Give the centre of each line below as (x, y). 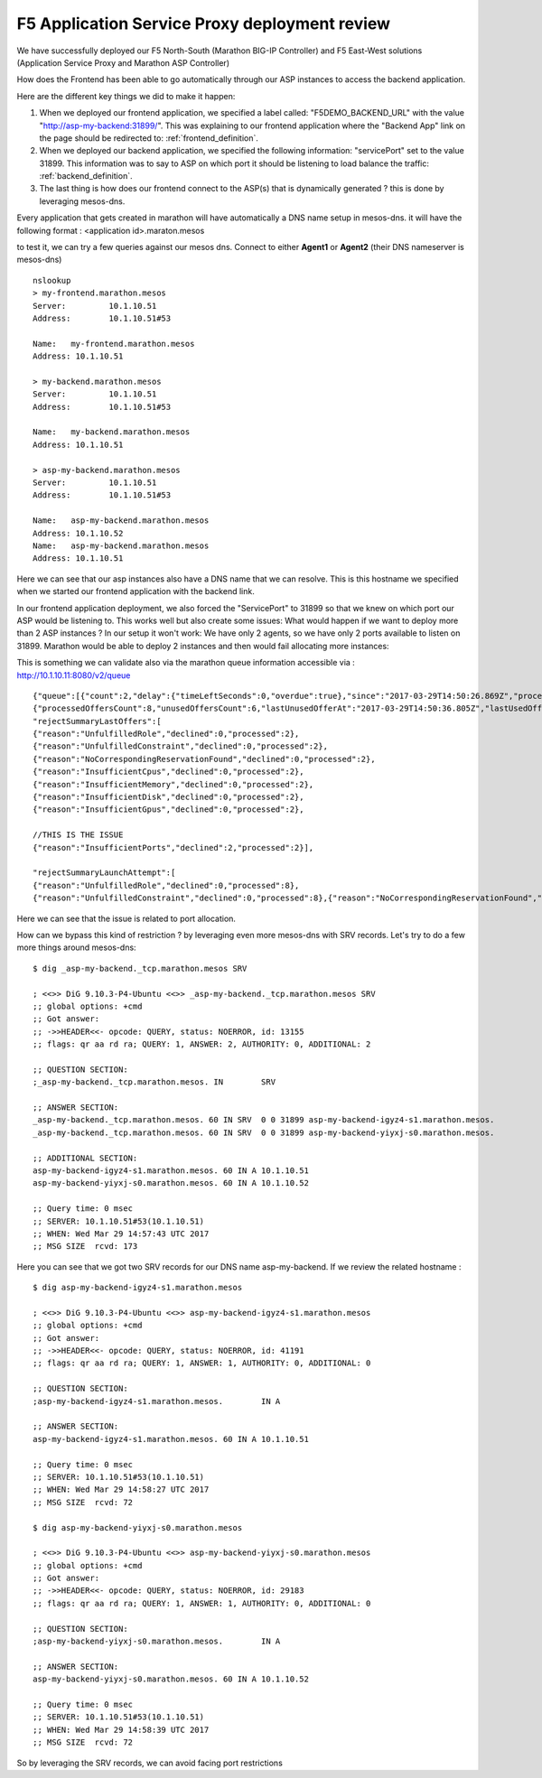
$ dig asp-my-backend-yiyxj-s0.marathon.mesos (138, 1527)
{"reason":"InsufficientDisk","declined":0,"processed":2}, (168, 797)
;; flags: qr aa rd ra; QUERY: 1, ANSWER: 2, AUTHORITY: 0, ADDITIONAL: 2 (202, 1044)
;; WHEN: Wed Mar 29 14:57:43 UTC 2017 (121, 1233)
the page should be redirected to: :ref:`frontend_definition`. (149, 138)
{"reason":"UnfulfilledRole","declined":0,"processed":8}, (166, 885)
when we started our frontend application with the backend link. (135, 591)
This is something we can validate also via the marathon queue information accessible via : (186, 663)
